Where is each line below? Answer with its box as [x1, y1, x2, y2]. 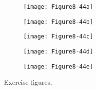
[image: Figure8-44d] [23, 48, 94, 55]
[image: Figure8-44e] [23, 63, 94, 70]
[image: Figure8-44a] [23, 3, 94, 10]
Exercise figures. [4, 77, 52, 87]
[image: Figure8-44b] [23, 18, 94, 25]
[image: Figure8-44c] [23, 33, 94, 40]
